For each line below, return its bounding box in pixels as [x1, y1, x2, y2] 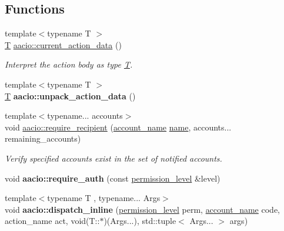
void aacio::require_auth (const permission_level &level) [5, 172, 220, 184]
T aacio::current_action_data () [5, 38, 122, 51]
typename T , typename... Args [47, 192, 161, 204]
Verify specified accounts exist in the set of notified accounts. [5, 152, 222, 164]
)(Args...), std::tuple [103, 215, 176, 227]
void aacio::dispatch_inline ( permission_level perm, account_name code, [5, 203, 280, 215]
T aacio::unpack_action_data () [5, 89, 136, 102]
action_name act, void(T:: [5, 215, 100, 227]
